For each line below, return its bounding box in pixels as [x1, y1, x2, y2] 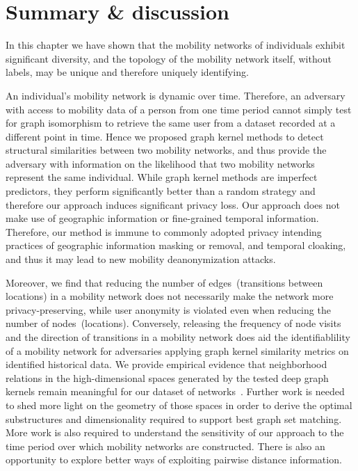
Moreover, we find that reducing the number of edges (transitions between [6, 275, 323, 289]
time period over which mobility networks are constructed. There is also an [6, 438, 325, 453]
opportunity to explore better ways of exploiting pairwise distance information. [6, 452, 342, 467]
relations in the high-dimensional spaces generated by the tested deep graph [6, 370, 329, 385]
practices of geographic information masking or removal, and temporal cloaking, [6, 238, 346, 253]
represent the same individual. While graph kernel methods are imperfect [6, 170, 318, 184]
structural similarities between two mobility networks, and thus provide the [6, 143, 327, 157]
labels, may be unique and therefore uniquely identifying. [6, 65, 249, 79]
